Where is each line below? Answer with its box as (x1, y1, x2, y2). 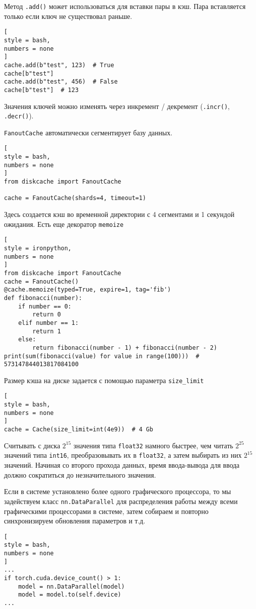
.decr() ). (4, 110, 34, 121)
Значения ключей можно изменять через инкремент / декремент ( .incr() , (4, 101, 230, 111)
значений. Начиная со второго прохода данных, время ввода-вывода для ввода (4, 460, 240, 470)
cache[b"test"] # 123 (4, 86, 79, 94)
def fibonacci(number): (4, 294, 82, 302)
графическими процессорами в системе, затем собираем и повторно (4, 506, 209, 516)
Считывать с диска (4, 440, 61, 450)
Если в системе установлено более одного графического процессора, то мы (4, 486, 231, 497)
